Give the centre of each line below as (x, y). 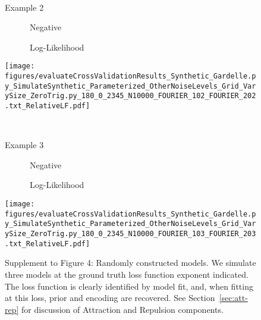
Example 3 (24, 145)
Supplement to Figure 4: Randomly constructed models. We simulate (130, 263)
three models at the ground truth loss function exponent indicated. (127, 274)
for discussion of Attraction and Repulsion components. (122, 309)
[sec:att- (233, 298)
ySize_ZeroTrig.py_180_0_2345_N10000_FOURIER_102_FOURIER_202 (130, 96)
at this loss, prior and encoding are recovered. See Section (110, 298)
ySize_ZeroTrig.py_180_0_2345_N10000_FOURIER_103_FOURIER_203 (130, 234)
